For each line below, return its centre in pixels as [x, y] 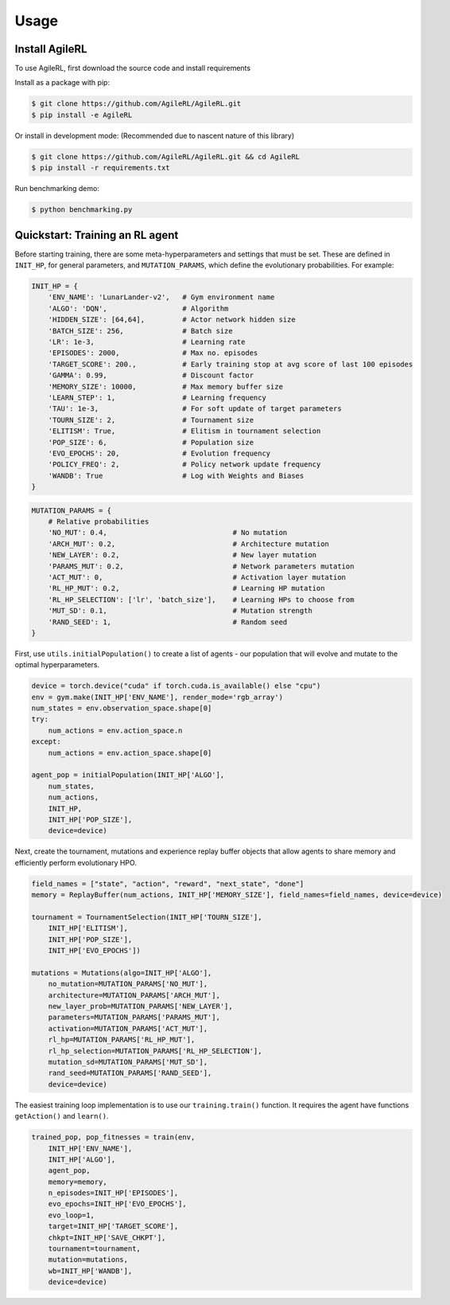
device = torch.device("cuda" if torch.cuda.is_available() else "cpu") [176, 686]
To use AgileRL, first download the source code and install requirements [132, 68]
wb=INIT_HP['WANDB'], [90, 1271]
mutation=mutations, [88, 1260]
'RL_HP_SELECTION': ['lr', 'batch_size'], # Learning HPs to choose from [201, 600]
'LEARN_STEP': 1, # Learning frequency [157, 397]
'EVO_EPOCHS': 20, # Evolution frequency [159, 453]
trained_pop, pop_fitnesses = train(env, [113, 1137]
